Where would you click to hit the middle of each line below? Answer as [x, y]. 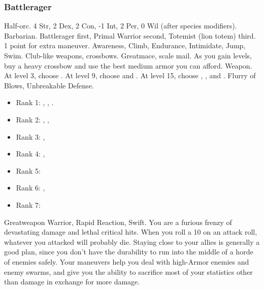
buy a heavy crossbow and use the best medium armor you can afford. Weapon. [128, 65]
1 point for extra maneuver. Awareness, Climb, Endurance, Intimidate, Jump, [125, 45]
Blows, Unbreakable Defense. [49, 85]
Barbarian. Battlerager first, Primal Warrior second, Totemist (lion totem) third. [130, 35]
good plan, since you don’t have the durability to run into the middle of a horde [129, 252]
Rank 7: [28, 204]
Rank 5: [28, 170]
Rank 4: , [30, 154]
